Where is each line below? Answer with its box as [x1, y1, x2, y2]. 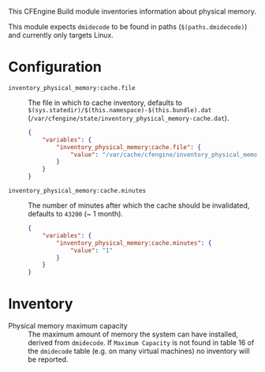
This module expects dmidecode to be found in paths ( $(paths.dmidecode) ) [8, 22, 248, 31]
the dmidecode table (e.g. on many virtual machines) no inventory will [28, 347, 250, 356]
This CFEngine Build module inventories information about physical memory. [8, 7, 257, 16]
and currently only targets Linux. [8, 31, 114, 39]
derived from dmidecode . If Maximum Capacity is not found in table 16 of [28, 338, 255, 348]
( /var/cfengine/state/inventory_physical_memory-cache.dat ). [28, 113, 230, 122]
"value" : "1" [69, 246, 113, 254]
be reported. [28, 355, 69, 364]
